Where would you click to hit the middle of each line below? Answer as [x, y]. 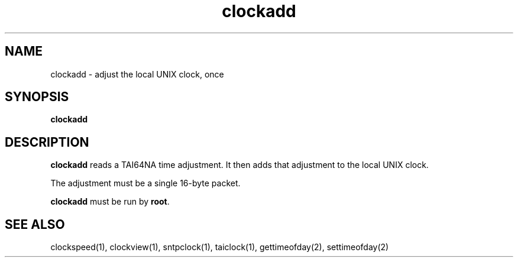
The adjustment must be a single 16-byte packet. [145, 183]
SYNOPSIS [37, 97]
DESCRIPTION [47, 142]
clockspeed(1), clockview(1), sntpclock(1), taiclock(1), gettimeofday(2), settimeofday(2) [220, 247]
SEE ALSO [35, 224]
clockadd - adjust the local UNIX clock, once [137, 74]
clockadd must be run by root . [110, 202]
